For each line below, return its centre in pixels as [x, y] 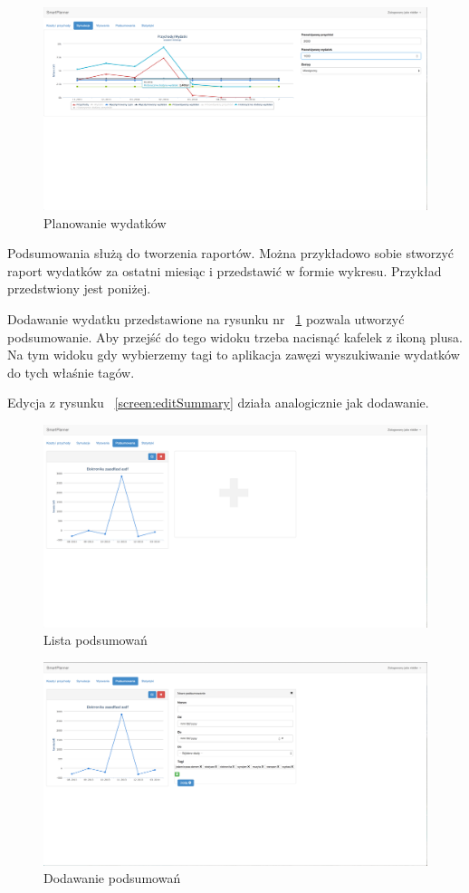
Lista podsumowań [96, 640]
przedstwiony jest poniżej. [79, 288]
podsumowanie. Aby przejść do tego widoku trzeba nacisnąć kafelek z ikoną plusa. [235, 336]
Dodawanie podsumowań [112, 878]
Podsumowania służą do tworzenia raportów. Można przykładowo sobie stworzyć [231, 253]
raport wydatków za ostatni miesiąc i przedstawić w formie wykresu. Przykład [225, 270]
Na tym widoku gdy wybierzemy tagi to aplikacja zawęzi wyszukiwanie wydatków [234, 355]
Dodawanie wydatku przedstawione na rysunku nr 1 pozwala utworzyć [206, 318]
